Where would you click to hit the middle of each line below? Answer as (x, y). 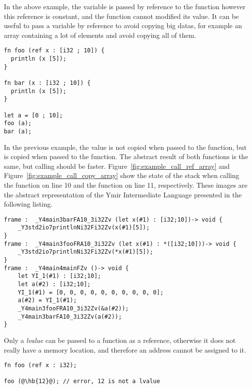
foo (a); (18, 123)
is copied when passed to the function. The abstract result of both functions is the (126, 156)
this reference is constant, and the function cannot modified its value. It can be (121, 16)
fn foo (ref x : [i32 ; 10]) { (54, 51)
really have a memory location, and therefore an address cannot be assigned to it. (125, 349)
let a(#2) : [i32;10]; (54, 284)
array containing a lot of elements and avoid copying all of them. (100, 35)
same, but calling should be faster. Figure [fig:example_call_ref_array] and (117, 166)
